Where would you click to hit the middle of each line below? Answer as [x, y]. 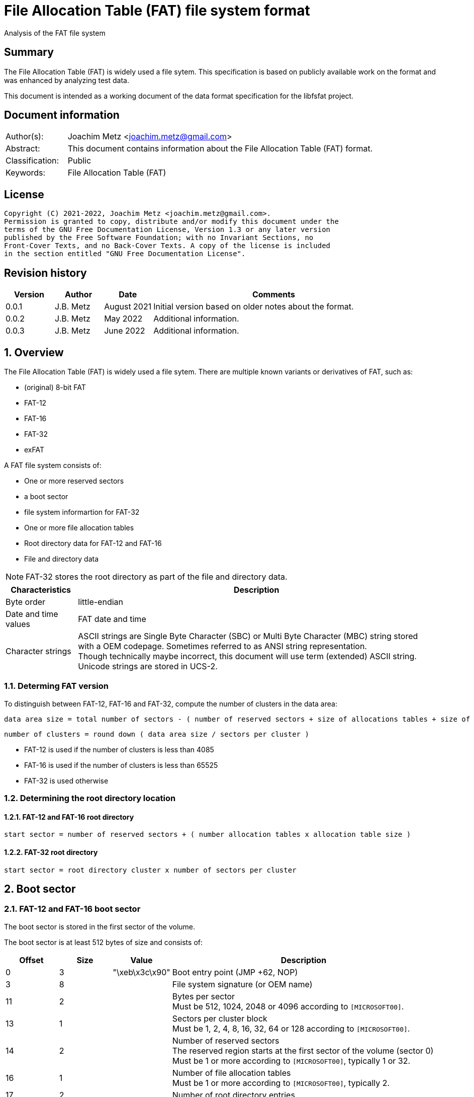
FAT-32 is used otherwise [66, 780]
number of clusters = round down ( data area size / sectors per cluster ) [157, 734]
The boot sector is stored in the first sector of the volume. [100, 926]
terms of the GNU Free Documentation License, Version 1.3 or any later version [167, 230]
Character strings [38, 651]
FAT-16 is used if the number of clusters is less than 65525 [121, 765]
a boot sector [46, 496]
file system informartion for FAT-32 [82, 512]
